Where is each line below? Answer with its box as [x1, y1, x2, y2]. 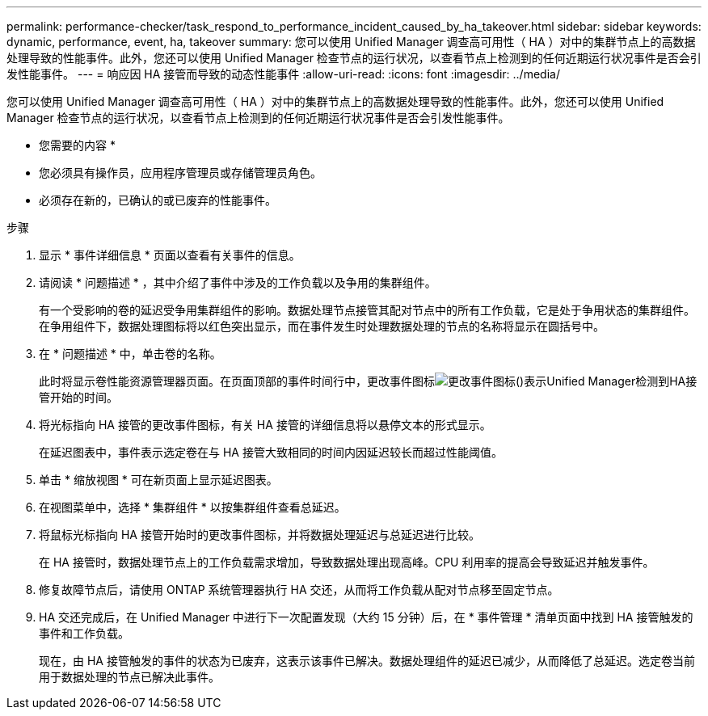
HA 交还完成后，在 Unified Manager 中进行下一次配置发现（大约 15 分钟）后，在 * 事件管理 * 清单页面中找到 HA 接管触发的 [39, 610, 693, 624]
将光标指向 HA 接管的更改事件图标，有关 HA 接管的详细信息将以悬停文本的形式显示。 [39, 418, 491, 432]
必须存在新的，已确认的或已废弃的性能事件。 [39, 193, 276, 207]
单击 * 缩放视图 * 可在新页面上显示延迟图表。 [39, 473, 278, 486]
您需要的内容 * [39, 138, 116, 152]
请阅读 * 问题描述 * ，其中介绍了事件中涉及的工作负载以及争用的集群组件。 [39, 276, 436, 289]
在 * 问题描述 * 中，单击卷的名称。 [39, 347, 221, 360]
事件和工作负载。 [39, 626, 129, 640]
